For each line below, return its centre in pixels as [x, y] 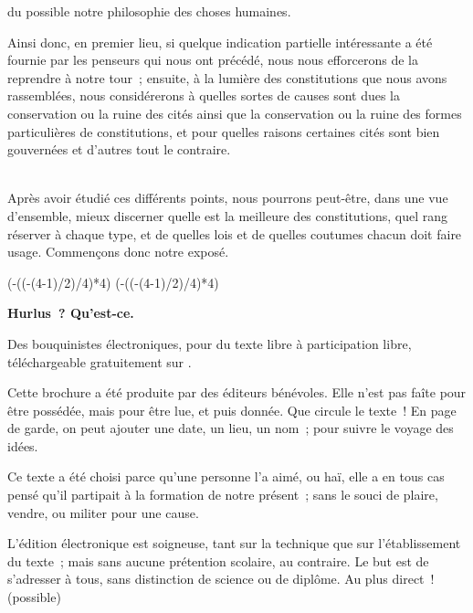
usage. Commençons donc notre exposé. [118, 252]
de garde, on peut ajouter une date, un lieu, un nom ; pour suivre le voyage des [231, 428]
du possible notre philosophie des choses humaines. [149, 11]
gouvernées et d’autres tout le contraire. [119, 149]
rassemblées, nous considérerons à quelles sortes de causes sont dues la [204, 95]
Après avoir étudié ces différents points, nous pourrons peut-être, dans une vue [228, 198]
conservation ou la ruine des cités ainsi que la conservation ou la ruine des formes [235, 113]
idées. [23, 445]
